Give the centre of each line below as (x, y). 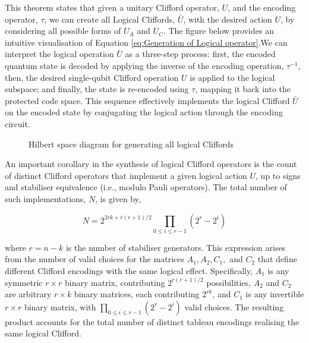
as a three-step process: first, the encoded (200, 54)
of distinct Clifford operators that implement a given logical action (126, 175)
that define (277, 259)
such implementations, (45, 198)
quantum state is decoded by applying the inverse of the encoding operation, (144, 65)
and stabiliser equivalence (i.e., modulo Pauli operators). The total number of (146, 187)
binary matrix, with (60, 306)
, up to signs (278, 175)
